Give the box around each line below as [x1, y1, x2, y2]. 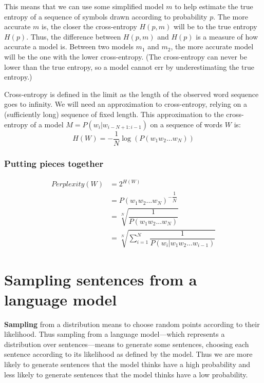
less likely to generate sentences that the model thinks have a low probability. [4, 369, 248, 379]
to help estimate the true [175, 1, 253, 11]
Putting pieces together [4, 157, 104, 169]
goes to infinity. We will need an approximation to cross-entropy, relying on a [4, 99, 247, 109]
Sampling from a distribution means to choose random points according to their [4, 318, 260, 329]
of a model [30, 119, 64, 129]
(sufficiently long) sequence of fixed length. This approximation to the [4, 108, 224, 119]
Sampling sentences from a [4, 269, 197, 290]
